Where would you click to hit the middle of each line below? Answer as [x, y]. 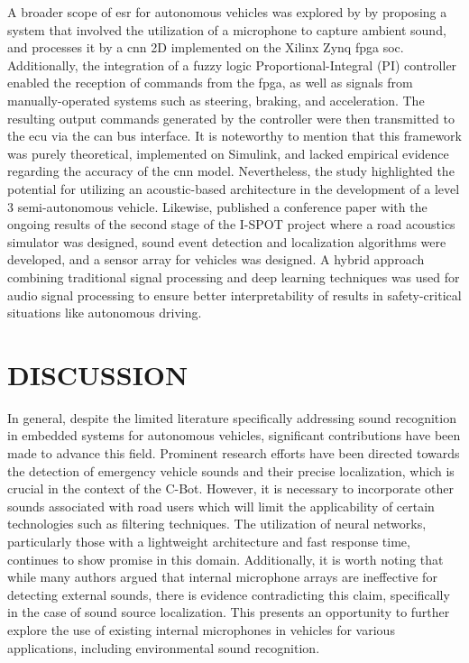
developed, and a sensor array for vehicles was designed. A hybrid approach [216, 259]
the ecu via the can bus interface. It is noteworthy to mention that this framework [234, 136]
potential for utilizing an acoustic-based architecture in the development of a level [234, 188]
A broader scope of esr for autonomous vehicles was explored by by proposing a [227, 12]
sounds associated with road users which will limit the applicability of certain [221, 506]
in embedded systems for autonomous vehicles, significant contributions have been [234, 435]
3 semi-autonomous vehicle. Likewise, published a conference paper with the [217, 206]
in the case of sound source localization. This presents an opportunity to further [229, 612]
